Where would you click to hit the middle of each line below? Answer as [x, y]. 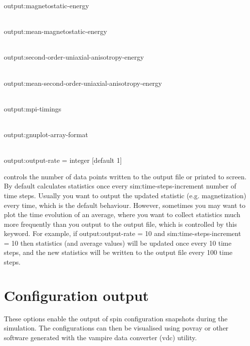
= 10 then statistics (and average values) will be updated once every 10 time [118, 243]
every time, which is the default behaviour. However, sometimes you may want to [125, 205]
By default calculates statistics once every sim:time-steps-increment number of [120, 186]
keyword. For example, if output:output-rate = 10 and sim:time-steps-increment [123, 233]
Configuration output [77, 295]
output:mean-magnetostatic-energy [55, 31]
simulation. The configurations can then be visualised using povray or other [116, 328]
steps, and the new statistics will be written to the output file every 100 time [118, 252]
